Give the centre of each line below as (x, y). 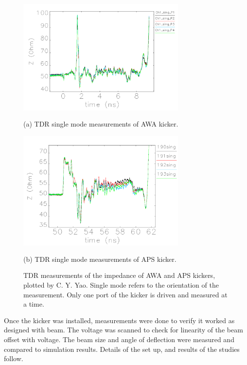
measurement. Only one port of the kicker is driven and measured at (125, 294)
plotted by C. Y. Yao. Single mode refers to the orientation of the (121, 285)
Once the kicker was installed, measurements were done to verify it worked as (119, 320)
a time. (34, 304)
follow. (14, 358)
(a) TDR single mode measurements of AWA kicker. (101, 124)
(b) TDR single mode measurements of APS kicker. (100, 259)
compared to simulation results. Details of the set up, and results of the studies (122, 349)
